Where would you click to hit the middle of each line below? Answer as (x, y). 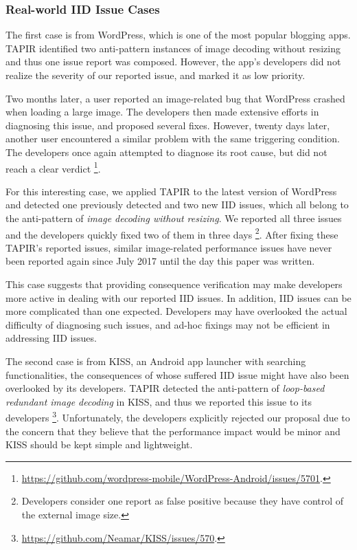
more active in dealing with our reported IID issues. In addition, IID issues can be (178, 297)
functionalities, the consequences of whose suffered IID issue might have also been (177, 374)
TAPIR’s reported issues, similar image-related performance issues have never (169, 247)
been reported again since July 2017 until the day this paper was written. (160, 261)
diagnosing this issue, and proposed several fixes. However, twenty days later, (168, 125)
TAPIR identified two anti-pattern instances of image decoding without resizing (173, 48)
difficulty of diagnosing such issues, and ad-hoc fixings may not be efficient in (168, 324)
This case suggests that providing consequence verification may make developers (174, 284)
